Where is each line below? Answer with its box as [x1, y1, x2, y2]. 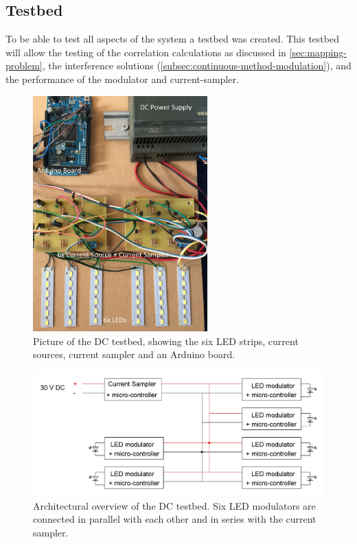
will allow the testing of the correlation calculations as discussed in [5, 45, 286, 59]
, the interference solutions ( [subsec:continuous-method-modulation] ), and [42, 58, 352, 73]
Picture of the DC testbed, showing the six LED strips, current [33, 333, 299, 348]
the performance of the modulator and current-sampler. [5, 71, 239, 86]
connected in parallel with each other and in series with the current [33, 512, 316, 526]
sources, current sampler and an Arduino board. [33, 347, 235, 362]
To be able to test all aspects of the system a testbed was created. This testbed [5, 32, 339, 46]
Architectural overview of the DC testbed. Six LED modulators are [33, 498, 316, 512]
